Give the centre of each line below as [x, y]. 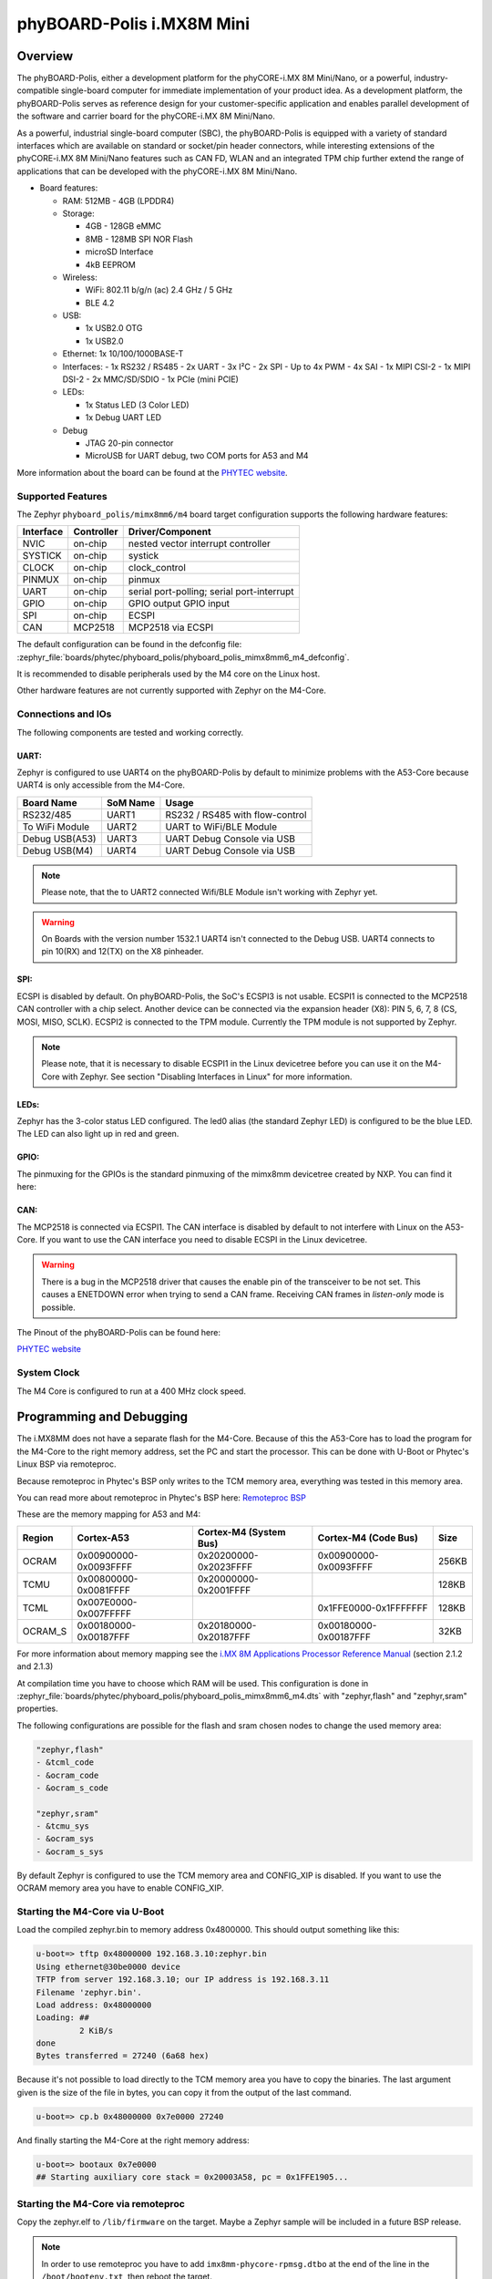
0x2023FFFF [225, 1566]
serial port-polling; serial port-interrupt [211, 592]
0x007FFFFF [104, 1614]
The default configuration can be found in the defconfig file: [129, 645]
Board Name [50, 802]
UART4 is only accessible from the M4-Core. [101, 785]
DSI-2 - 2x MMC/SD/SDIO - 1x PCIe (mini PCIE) [150, 379]
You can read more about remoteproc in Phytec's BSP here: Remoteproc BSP [162, 1498]
